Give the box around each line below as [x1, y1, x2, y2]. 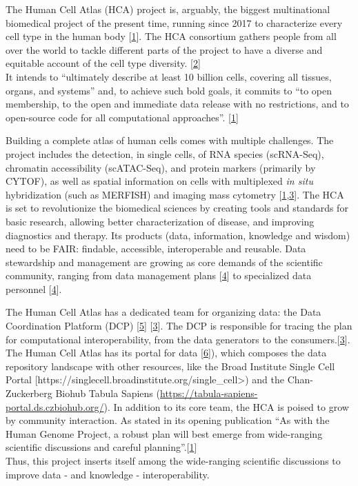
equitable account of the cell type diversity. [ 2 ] [6, 56, 201, 70]
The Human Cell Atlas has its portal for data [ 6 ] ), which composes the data [6, 345, 327, 360]
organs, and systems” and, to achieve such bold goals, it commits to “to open [6, 83, 332, 97]
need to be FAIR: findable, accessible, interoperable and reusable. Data [6, 241, 306, 256]
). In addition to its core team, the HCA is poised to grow [103, 399, 349, 414]
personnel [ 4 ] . [6, 281, 62, 296]
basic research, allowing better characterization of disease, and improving [6, 214, 315, 228]
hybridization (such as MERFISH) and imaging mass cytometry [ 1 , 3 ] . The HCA [6, 187, 344, 201]
